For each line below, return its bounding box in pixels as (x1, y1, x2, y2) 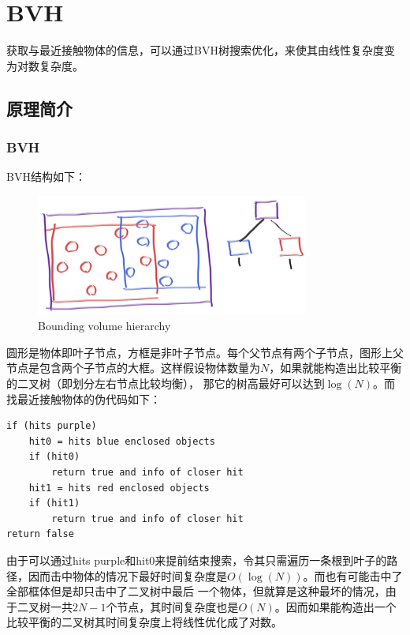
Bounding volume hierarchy (38, 317, 171, 334)
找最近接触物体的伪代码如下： (6, 390, 161, 407)
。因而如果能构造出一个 (274, 598, 397, 614)
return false (6, 528, 74, 540)
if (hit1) (28, 498, 80, 509)
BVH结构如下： (6, 168, 86, 185)
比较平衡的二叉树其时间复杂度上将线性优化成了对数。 (6, 614, 282, 630)
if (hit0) (28, 451, 80, 463)
